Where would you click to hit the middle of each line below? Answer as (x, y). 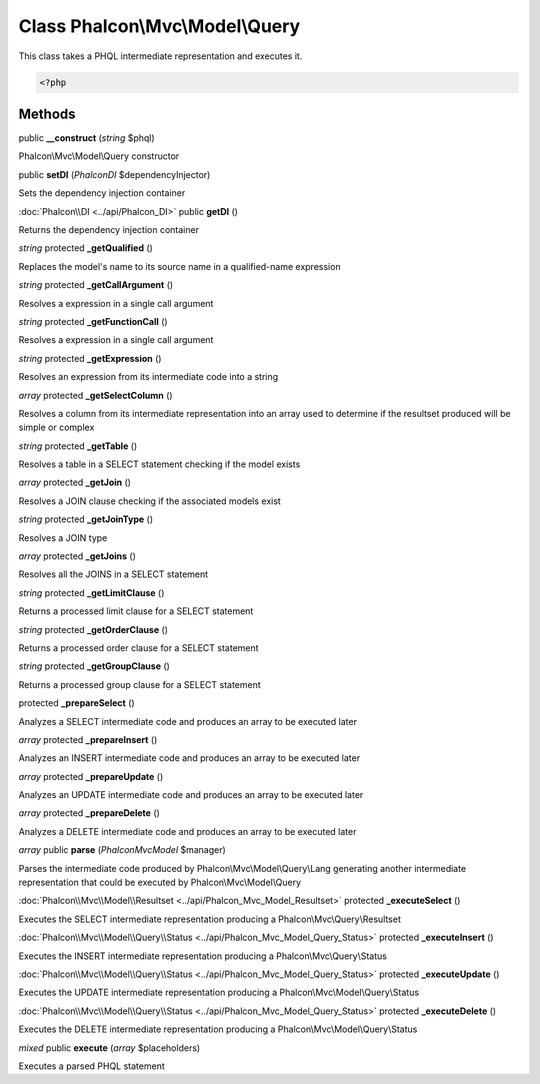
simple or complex (56, 427)
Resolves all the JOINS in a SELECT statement (113, 574)
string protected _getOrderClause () (93, 629)
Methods (47, 113)
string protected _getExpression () (90, 358)
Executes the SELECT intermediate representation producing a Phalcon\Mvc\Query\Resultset (210, 919)
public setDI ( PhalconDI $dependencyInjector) (114, 174)
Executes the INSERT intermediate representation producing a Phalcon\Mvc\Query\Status (202, 956)
